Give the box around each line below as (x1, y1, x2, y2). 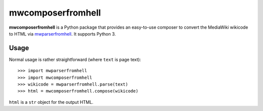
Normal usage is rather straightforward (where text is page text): (9, 56, 141, 62)
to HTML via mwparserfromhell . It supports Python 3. (9, 31, 116, 37)
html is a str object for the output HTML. (9, 99, 94, 105)
